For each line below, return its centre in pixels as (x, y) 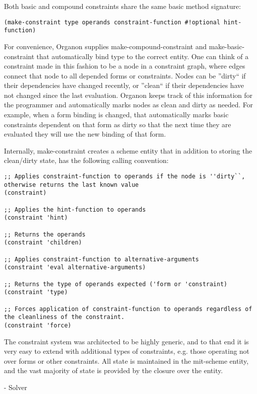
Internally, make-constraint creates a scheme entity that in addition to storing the (128, 150)
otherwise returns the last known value (72, 185)
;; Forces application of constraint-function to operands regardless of (128, 309)
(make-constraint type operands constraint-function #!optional (112, 22)
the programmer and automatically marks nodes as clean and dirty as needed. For (128, 105)
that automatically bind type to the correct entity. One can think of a (142, 56)
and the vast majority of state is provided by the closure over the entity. (113, 370)
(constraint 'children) (43, 243)
